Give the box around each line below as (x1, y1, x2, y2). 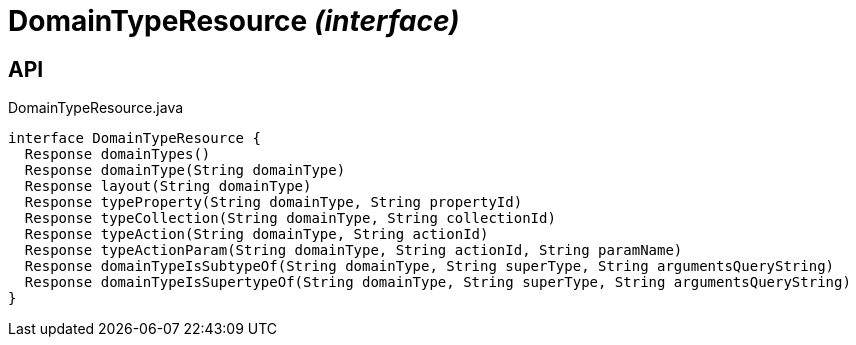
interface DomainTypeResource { (8, 130, 261, 147)
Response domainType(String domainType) (24, 162, 346, 179)
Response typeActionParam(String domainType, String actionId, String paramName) (24, 242, 683, 259)
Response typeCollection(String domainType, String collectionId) (24, 210, 556, 227)
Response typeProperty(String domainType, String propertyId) (24, 194, 523, 211)
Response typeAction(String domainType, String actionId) (24, 226, 489, 243)
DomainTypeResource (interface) (8, 4, 460, 38)
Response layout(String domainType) (24, 178, 312, 195)
